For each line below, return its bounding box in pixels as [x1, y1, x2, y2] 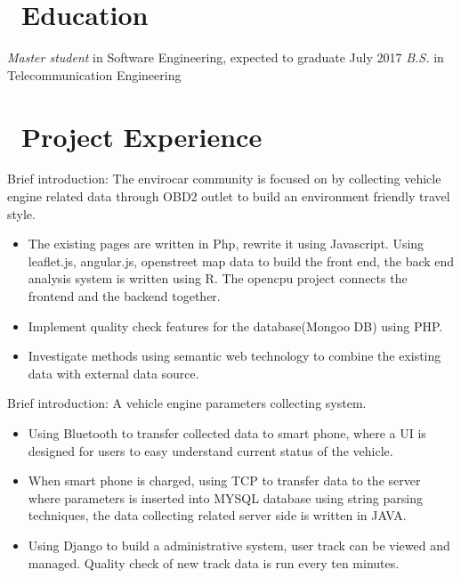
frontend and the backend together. [28, 287, 221, 305]
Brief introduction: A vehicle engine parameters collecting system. [7, 394, 367, 412]
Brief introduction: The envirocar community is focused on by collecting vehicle [7, 169, 441, 188]
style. [7, 204, 36, 223]
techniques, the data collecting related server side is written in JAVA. [28, 506, 407, 525]
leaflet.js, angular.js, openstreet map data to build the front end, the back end [28, 251, 455, 270]
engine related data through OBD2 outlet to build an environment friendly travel [7, 187, 450, 206]
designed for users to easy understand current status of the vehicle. [28, 441, 393, 460]
